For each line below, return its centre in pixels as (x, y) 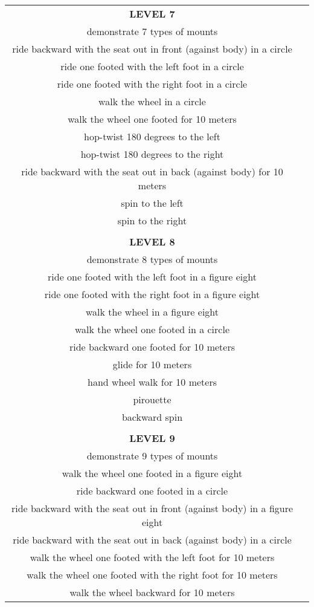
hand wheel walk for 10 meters (152, 382)
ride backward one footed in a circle (152, 491)
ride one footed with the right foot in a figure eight (152, 294)
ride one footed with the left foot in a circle (152, 66)
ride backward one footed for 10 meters (152, 347)
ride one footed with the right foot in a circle (152, 84)
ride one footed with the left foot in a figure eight (152, 277)
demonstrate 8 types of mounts (152, 259)
